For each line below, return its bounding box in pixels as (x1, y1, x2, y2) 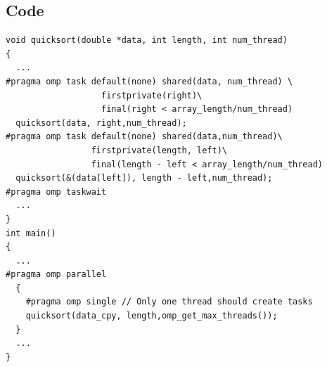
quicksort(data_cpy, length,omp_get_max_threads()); (25, 311, 278, 321)
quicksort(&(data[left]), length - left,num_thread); (15, 173, 273, 183)
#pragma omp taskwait (6, 186, 107, 197)
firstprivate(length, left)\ (91, 145, 227, 155)
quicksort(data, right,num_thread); (15, 117, 187, 128)
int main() (6, 228, 56, 238)
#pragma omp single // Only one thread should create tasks (25, 297, 313, 307)
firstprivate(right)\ (101, 90, 203, 101)
